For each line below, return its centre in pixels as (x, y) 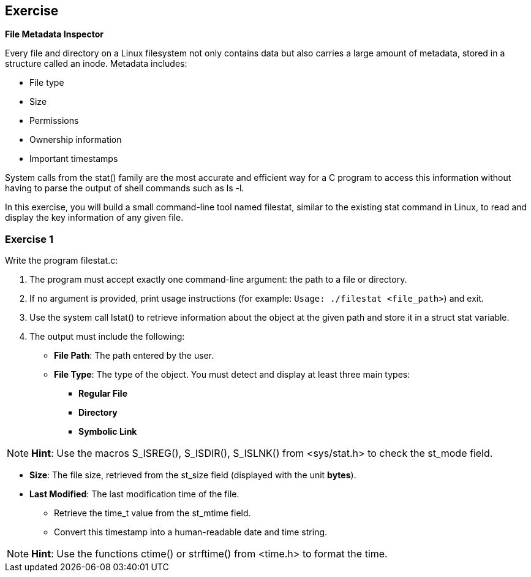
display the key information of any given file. (94, 218)
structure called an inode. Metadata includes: (96, 64)
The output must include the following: (107, 337)
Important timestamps (74, 159)
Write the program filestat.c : (62, 261)
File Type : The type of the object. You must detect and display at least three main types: (232, 375)
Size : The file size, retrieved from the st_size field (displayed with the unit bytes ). (193, 475)
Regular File (103, 394)
